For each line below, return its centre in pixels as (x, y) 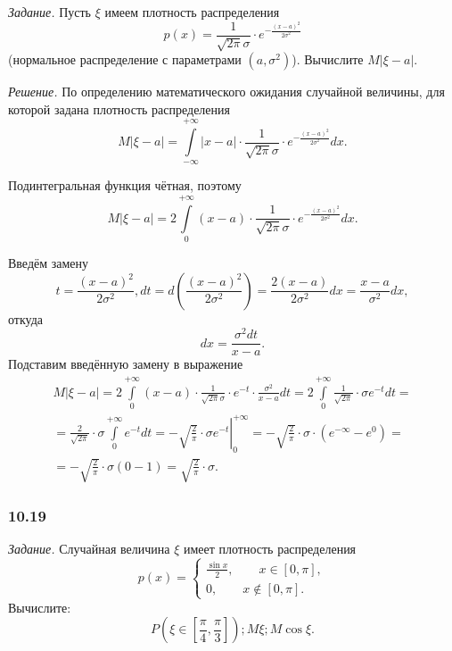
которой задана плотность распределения (119, 108)
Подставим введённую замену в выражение (126, 364)
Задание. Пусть (49, 12)
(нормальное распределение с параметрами (125, 59)
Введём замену (49, 263)
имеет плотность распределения (270, 549)
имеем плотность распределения (192, 12)
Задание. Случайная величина (89, 549)
